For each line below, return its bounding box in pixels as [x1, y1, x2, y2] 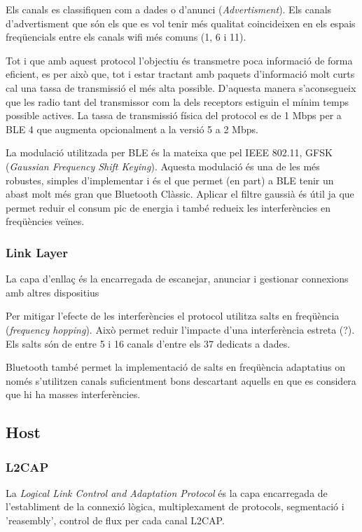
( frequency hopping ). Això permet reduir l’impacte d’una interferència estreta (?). [6, 322, 355, 336]
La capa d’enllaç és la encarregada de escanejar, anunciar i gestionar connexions [6, 271, 349, 286]
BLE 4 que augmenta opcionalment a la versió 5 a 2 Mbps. [6, 121, 258, 136]
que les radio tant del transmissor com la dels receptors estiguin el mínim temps [6, 94, 349, 109]
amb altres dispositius [6, 285, 99, 299]
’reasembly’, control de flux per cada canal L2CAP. [6, 513, 225, 528]
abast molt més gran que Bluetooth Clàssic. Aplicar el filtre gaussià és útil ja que [6, 186, 354, 201]
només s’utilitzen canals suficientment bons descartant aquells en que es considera [6, 373, 356, 388]
